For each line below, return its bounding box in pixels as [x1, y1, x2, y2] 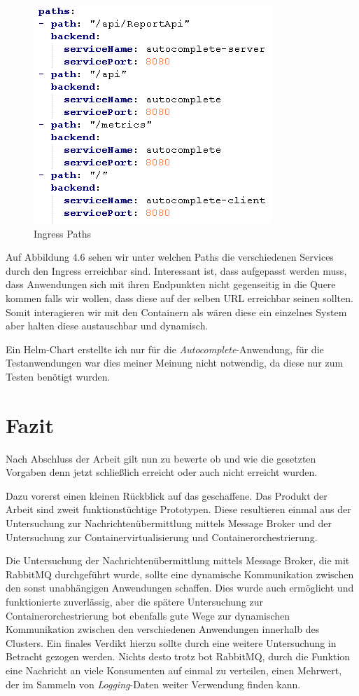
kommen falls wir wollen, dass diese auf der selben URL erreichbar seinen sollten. [6, 290, 353, 305]
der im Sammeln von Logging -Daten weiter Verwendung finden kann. [6, 676, 301, 691]
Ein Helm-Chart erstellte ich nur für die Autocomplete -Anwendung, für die [6, 341, 324, 356]
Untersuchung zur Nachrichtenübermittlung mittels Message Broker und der [6, 516, 332, 531]
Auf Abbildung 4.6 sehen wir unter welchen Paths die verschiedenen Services [6, 250, 334, 264]
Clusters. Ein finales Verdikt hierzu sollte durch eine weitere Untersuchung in [6, 635, 337, 650]
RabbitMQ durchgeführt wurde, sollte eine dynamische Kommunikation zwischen [6, 566, 354, 581]
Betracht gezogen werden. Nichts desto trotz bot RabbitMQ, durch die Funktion [6, 649, 351, 664]
